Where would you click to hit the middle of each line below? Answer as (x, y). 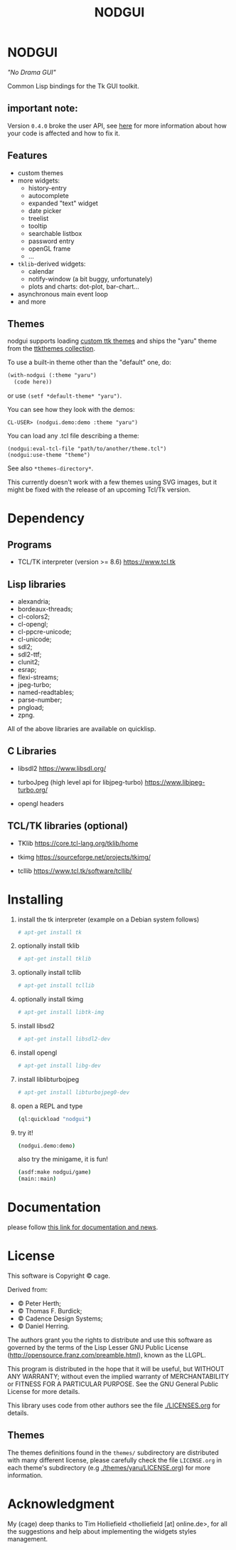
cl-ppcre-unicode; (44, 631)
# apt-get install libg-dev (59, 1065)
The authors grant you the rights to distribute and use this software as (110, 1340)
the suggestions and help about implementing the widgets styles (102, 1531)
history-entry (48, 188)
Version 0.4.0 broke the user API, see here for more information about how (117, 125)
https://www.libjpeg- (175, 782)
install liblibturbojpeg (48, 1079)
